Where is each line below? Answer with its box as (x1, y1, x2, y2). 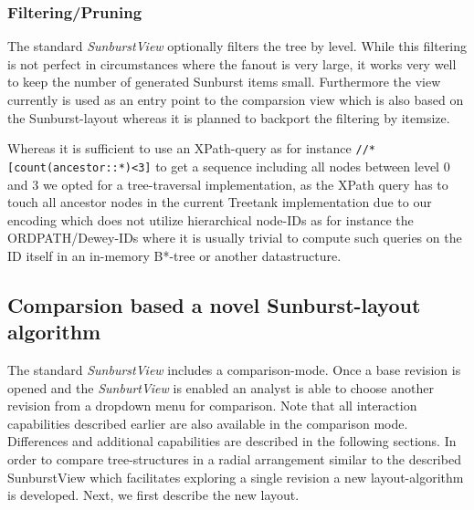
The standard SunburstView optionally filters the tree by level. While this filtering (7, 36, 468, 56)
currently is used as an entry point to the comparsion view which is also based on (7, 90, 464, 109)
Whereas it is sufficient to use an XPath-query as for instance (7, 139, 352, 158)
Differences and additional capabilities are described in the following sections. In (7, 432, 457, 451)
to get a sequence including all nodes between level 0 (155, 156, 450, 175)
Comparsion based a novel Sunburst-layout (7, 290, 421, 318)
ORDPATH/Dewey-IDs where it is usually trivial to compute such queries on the (7, 228, 462, 247)
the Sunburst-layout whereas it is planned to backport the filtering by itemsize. (7, 108, 450, 127)
